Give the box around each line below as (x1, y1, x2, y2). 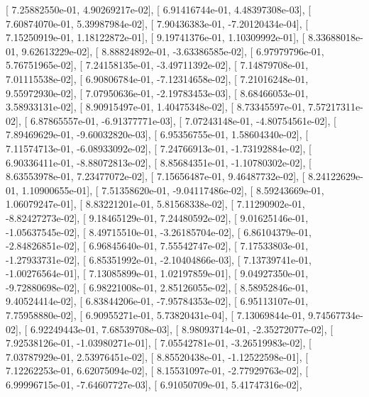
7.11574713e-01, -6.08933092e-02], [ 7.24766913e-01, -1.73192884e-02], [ (6, 140, 312, 155)
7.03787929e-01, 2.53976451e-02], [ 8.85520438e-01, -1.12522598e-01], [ (6, 349, 309, 364)
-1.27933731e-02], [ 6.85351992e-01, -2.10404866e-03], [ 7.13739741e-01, (6, 252, 312, 267)
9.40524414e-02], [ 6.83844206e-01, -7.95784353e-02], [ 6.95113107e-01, (6, 293, 309, 308)
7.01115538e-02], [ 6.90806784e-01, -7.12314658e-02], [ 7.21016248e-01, (6, 71, 309, 86)
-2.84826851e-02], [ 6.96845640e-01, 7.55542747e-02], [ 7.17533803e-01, (6, 238, 309, 253)
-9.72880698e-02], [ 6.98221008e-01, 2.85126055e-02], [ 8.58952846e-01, (6, 279, 309, 294)
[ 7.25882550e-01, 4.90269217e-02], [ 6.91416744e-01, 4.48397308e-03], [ (6, 2, 312, 16)
